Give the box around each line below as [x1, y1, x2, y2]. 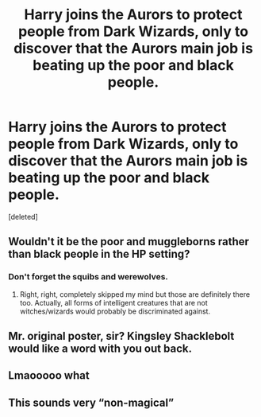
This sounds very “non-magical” [8, 396, 175, 409]
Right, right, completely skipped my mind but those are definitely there [19, 289, 251, 299]
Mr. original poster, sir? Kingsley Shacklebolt [8, 329, 235, 343]
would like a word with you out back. [8, 342, 193, 356]
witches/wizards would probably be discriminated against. [19, 306, 211, 316]
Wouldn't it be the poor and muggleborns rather [8, 235, 250, 248]
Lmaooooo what [8, 368, 90, 383]
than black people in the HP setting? [8, 247, 190, 261]
